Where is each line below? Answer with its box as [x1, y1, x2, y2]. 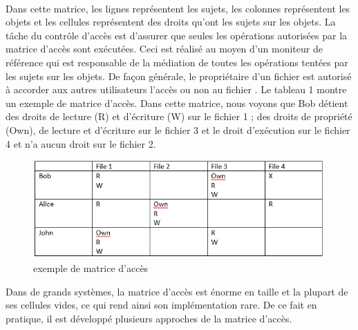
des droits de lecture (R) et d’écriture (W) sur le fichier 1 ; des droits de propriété [6, 109, 352, 124]
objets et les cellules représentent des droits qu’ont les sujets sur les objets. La [6, 14, 336, 29]
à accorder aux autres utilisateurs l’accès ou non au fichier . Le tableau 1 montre [6, 82, 347, 97]
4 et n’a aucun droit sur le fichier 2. [6, 136, 156, 151]
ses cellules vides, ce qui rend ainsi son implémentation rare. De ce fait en [6, 298, 317, 312]
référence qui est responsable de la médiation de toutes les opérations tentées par [6, 55, 348, 69]
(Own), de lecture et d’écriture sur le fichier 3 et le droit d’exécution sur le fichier [6, 122, 350, 137]
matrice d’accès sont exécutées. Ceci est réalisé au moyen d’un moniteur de [6, 41, 323, 56]
